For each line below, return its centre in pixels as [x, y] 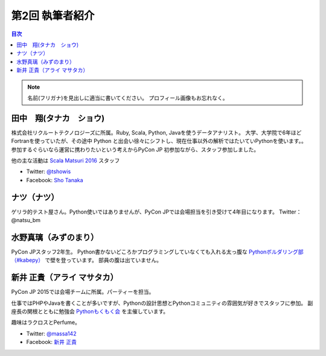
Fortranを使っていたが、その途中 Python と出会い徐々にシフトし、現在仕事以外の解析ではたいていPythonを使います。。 [159, 141]
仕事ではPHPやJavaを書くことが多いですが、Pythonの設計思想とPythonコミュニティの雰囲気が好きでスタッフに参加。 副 [162, 303]
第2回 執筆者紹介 [53, 16]
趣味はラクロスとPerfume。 [46, 322]
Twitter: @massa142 [51, 333]
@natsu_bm [26, 220]
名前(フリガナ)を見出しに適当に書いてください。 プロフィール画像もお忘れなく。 [128, 98]
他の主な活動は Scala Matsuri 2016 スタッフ [66, 161]
